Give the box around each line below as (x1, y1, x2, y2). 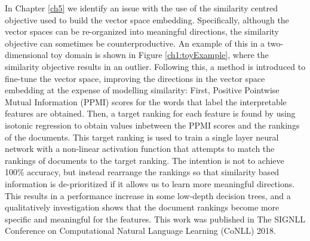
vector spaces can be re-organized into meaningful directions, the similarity (5, 25, 279, 38)
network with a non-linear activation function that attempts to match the (5, 142, 275, 155)
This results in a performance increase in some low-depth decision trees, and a (5, 189, 291, 202)
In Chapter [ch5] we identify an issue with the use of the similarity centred (5, 2, 278, 14)
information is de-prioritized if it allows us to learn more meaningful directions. (5, 177, 295, 190)
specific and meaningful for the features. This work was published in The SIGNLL (5, 212, 306, 225)
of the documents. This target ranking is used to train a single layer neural (5, 130, 279, 143)
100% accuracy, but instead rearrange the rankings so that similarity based (5, 166, 280, 178)
